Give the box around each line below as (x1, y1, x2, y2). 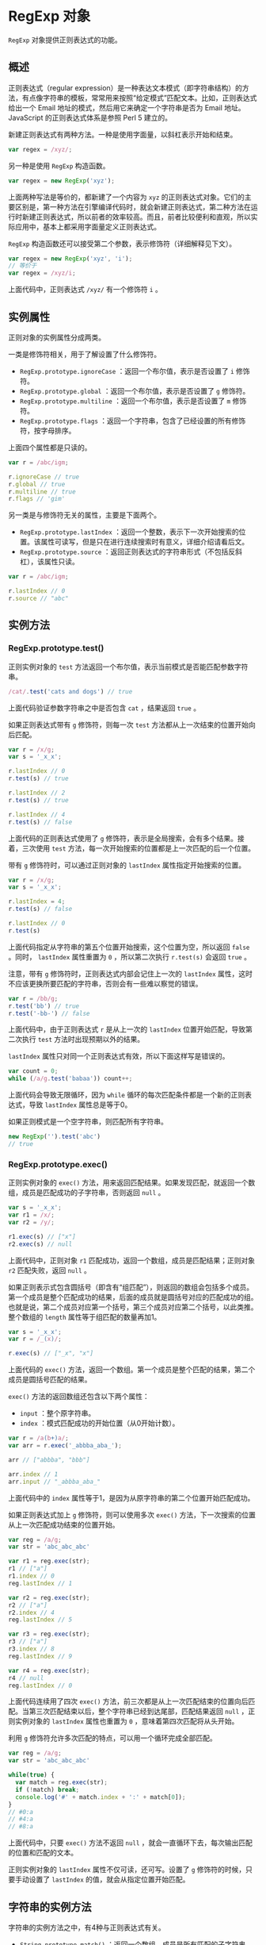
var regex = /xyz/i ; (8, 269, 77, 278)
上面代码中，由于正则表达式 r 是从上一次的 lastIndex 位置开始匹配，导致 (8, 1024, 246, 1034)
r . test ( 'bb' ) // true (8, 1001, 80, 1010)
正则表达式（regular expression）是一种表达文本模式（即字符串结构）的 (8, 83, 243, 92)
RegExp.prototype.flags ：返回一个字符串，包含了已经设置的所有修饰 (19, 416, 246, 425)
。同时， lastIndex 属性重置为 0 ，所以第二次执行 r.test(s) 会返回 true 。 (8, 951, 252, 961)
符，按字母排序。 (19, 425, 76, 435)
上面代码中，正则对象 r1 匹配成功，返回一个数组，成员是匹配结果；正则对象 (8, 1255, 256, 1265)
